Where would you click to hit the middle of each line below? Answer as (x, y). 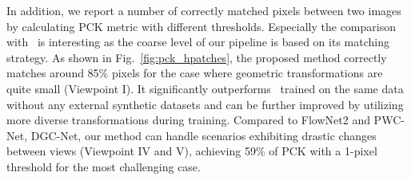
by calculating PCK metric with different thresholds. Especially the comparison (201, 26)
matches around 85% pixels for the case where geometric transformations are (195, 73)
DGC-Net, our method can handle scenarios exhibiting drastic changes (204, 135)
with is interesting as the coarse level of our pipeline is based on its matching (198, 42)
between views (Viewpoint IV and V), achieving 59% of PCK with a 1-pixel (192, 151)
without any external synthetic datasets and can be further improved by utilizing (205, 104)
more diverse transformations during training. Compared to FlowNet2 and (188, 120)
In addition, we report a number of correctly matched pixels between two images (204, 10)
